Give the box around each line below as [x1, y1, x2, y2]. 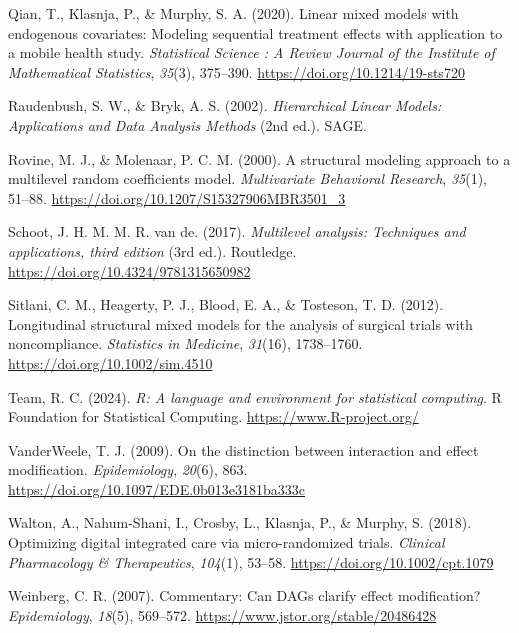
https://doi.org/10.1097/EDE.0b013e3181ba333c [8, 478, 306, 499]
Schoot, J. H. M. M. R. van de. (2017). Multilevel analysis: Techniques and [8, 221, 466, 242]
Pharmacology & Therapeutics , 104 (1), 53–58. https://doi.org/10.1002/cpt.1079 [8, 551, 494, 572]
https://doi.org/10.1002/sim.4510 [8, 352, 213, 373]
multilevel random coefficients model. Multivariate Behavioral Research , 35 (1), [8, 168, 487, 189]
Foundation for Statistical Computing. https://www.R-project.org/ [8, 406, 419, 427]
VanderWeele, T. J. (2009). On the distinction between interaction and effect [8, 439, 479, 460]
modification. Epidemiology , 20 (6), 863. [8, 459, 248, 480]
